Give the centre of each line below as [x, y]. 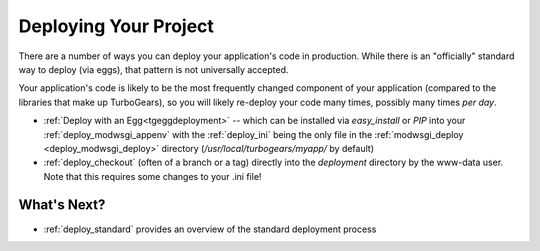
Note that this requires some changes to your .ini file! [152, 176]
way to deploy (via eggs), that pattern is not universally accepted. [153, 69]
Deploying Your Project [116, 26]
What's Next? [62, 205]
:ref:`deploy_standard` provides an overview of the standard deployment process [210, 229]
